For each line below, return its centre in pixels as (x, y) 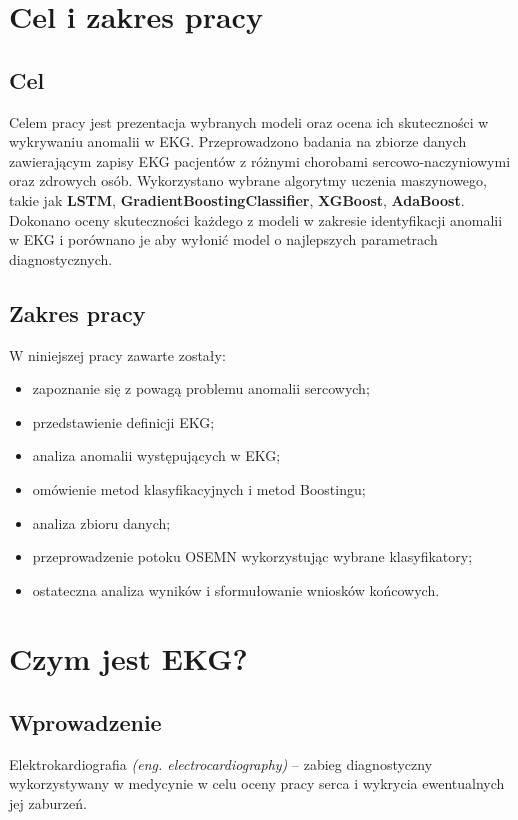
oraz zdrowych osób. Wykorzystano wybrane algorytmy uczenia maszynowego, (248, 180)
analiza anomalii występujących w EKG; (156, 455)
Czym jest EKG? (128, 658)
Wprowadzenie (85, 722)
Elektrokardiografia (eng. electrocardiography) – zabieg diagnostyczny (221, 763)
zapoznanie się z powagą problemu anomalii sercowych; (201, 388)
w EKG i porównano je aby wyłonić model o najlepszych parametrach (223, 239)
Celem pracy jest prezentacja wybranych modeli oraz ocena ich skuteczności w (249, 121)
